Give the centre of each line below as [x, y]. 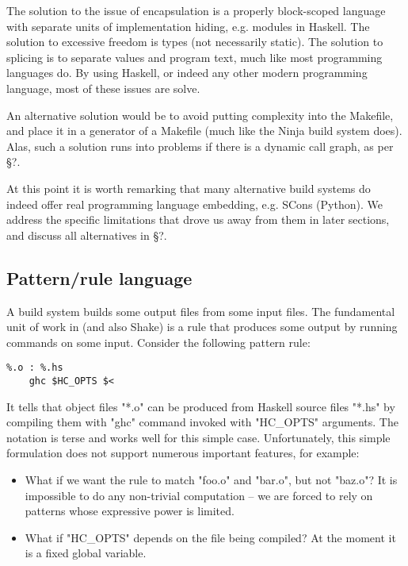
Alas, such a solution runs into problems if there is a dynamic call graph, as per [200, 146]
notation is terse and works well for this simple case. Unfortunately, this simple [198, 437]
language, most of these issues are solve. [103, 88]
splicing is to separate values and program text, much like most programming [194, 57]
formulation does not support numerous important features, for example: [183, 453]
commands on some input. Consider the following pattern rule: [158, 342]
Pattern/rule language [99, 277]
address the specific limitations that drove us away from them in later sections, [198, 219]
